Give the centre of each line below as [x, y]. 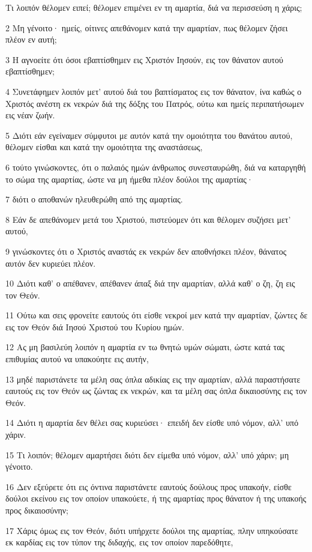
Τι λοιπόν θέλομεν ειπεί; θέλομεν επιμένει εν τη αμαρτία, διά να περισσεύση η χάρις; [154, 7]
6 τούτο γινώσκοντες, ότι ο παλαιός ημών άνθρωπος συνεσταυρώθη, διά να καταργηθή [156, 167]
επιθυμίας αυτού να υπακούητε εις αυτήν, [77, 359]
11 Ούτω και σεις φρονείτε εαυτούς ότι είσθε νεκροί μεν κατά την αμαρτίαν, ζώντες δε [157, 315]
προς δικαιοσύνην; [37, 510]
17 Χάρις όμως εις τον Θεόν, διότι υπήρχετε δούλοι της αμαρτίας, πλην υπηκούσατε [152, 530]
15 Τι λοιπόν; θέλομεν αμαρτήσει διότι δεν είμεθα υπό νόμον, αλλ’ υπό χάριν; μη [147, 454]
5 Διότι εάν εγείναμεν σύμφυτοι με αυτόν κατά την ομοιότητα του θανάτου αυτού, [149, 135]
